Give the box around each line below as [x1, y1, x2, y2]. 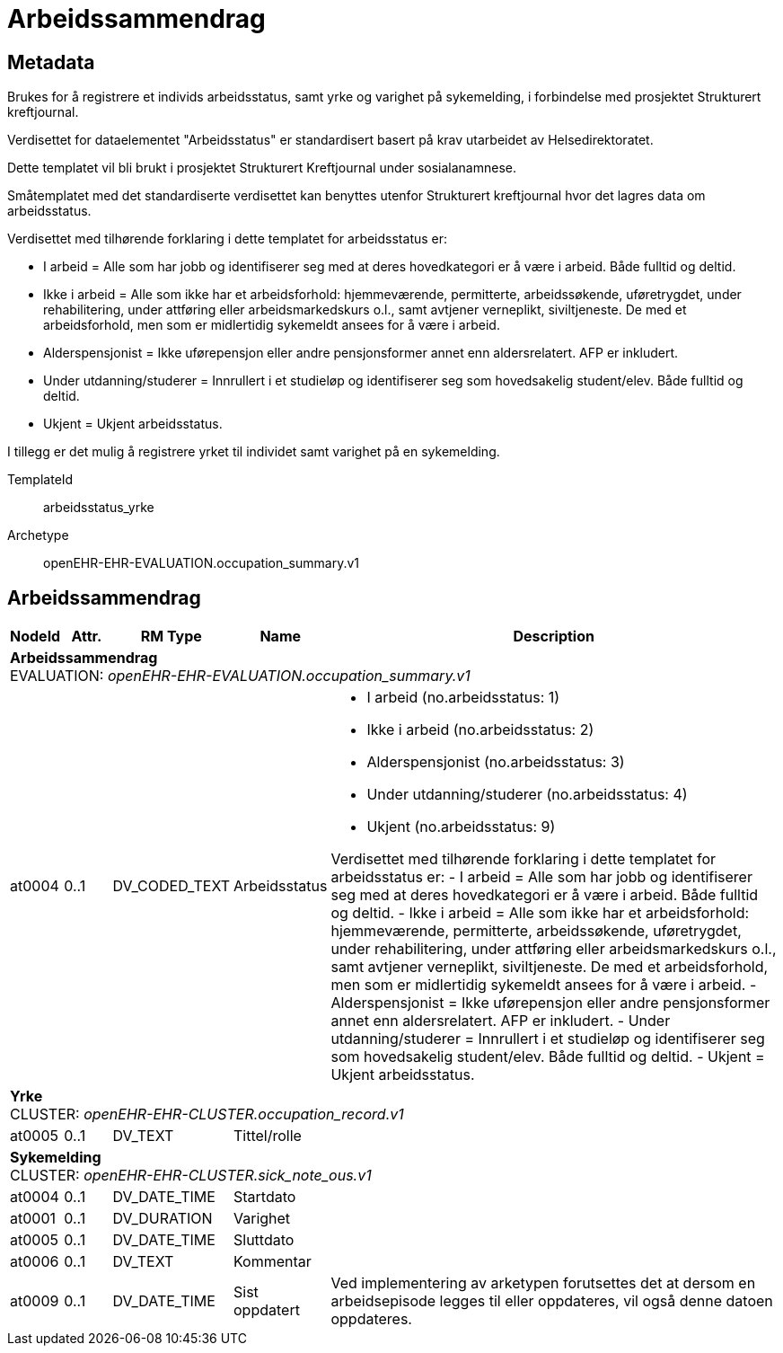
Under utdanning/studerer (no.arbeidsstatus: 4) [366, 785, 688, 804]
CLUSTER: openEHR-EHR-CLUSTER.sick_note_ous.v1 [10, 1166, 372, 1185]
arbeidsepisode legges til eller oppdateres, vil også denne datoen [330, 1292, 773, 1311]
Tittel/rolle [233, 1127, 302, 1145]
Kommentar [233, 1252, 312, 1271]
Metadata [7, 50, 95, 74]
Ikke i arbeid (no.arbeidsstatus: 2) [366, 721, 594, 739]
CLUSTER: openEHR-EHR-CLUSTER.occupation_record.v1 [10, 1105, 404, 1124]
